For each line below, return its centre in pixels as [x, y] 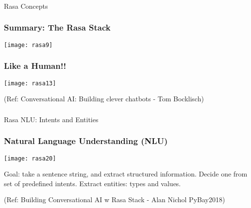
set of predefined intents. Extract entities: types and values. [92, 183]
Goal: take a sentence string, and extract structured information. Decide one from [126, 174]
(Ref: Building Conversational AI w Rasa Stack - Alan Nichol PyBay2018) [115, 200]
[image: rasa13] [30, 83]
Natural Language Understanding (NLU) [86, 141]
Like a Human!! [35, 66]
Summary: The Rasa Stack [57, 27]
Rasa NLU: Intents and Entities [51, 119]
